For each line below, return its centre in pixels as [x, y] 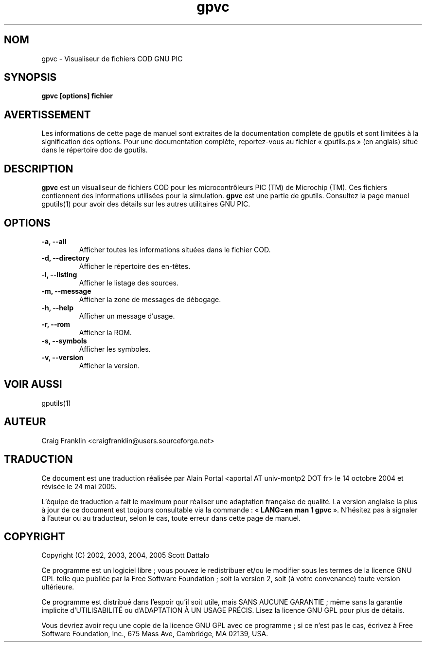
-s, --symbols [64, 341]
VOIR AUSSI [33, 384]
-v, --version [62, 357]
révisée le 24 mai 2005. [79, 486]
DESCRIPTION [39, 169]
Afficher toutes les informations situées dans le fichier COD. [175, 249]
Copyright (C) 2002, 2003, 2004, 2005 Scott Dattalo [125, 555]
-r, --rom [56, 324]
